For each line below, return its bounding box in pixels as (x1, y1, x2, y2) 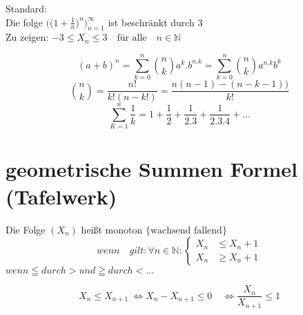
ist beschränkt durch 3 (108, 15, 203, 29)
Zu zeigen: (6, 30, 49, 44)
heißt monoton (81, 222, 143, 236)
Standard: (6, 1, 47, 15)
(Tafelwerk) (6, 182, 117, 210)
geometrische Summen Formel (6, 155, 298, 183)
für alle (117, 33, 147, 44)
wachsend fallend (150, 225, 222, 236)
